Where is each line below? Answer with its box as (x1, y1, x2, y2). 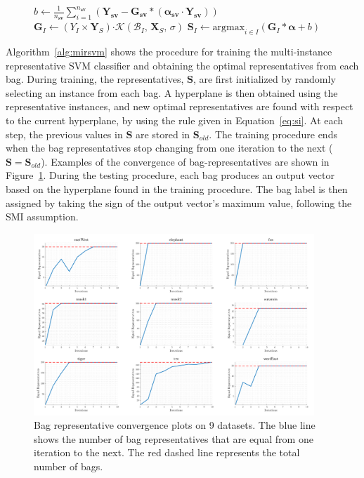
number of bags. (34, 458, 103, 473)
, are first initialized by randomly (193, 72, 336, 86)
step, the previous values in (6, 126, 123, 141)
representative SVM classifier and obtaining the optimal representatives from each (6, 58, 359, 72)
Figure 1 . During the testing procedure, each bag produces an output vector (6, 168, 334, 182)
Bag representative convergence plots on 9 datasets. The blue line (34, 418, 316, 432)
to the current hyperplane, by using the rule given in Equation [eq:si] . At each (6, 113, 344, 127)
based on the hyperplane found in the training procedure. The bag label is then (6, 181, 348, 196)
